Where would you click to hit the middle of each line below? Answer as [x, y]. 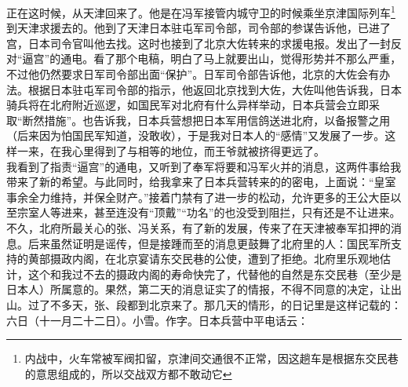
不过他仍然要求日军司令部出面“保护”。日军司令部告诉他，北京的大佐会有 [193, 74]
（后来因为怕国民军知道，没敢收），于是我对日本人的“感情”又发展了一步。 [196, 135]
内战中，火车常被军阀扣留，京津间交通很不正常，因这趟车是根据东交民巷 [211, 358]
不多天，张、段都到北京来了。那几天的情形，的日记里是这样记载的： [226, 304]
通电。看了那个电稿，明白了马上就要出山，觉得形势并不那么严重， [231, 58]
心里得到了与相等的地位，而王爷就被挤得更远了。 [198, 151]
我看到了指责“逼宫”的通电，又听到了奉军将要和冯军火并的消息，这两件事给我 [204, 166]
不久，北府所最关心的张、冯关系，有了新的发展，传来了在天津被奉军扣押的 [199, 227]
